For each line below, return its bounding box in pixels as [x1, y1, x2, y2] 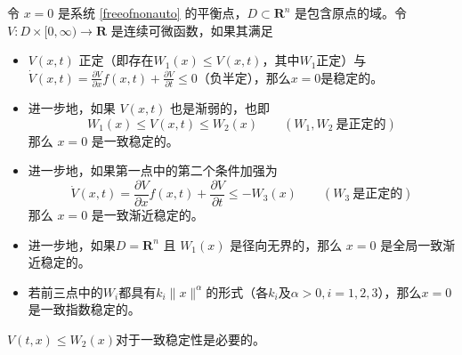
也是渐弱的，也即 [170, 99, 271, 117]
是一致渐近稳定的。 [91, 205, 204, 223]
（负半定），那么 [197, 68, 291, 86]
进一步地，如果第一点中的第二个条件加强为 [28, 161, 278, 180]
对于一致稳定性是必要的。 [116, 329, 265, 348]
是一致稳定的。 [91, 131, 179, 149]
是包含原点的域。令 [295, 4, 408, 21]
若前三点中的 [28, 282, 103, 301]
